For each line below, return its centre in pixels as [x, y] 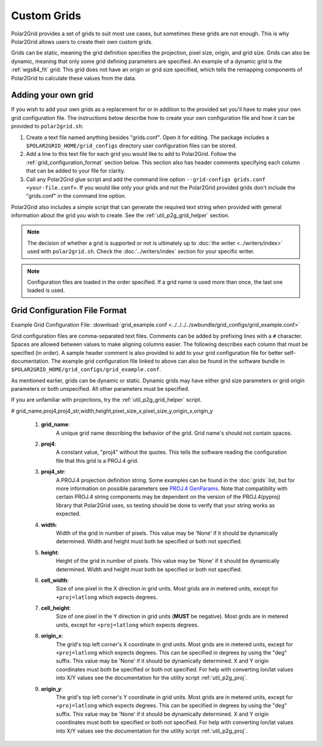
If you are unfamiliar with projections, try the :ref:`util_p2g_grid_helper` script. [106, 400]
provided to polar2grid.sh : [47, 126]
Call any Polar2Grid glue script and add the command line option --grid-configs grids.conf [146, 179]
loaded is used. [46, 290]
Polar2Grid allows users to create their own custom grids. [82, 41]
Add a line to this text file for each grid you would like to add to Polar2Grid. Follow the [131, 154]
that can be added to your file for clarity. [76, 171]
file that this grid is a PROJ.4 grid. [97, 460]
